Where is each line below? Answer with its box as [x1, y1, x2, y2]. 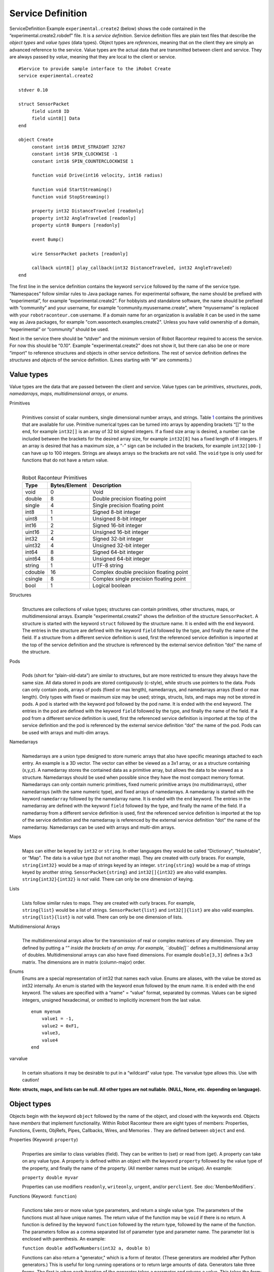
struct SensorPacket [18, 101, 70, 107]
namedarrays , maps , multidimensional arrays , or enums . [9, 391, 129, 397]
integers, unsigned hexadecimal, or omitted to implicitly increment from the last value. [22, 997, 201, 1003]
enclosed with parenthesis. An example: [22, 1236, 106, 1242]
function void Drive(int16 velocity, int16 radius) [31, 172, 163, 178]
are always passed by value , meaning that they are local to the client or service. [9, 54, 176, 60]
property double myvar [22, 1174, 79, 1180]
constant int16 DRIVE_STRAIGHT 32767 [31, 144, 126, 150]
